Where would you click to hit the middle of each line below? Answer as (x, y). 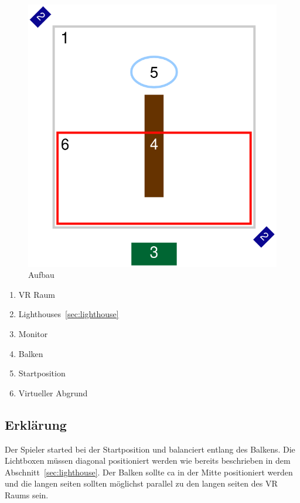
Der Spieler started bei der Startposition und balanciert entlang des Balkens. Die (150, 449)
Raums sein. (27, 494)
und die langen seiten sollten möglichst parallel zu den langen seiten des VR (141, 483)
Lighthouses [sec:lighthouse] (69, 314)
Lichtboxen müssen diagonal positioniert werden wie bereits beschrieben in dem (148, 460)
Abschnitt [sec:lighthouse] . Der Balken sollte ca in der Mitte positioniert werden (149, 472)
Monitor (33, 333)
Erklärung (36, 424)
